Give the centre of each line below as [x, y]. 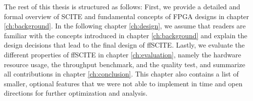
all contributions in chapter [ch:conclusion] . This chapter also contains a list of [121, 74]
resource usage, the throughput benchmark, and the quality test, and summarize [125, 64]
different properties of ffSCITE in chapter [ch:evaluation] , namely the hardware [123, 54]
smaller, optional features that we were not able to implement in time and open [123, 83]
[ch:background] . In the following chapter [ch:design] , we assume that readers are [125, 26]
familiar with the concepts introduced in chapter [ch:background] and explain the [126, 35]
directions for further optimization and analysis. [76, 93]
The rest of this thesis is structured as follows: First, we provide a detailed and [122, 6]
